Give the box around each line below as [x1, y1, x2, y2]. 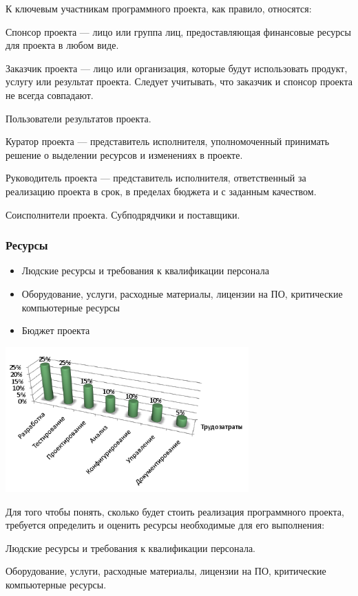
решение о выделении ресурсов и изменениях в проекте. [6, 147, 243, 162]
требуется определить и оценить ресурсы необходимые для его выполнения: [6, 518, 325, 532]
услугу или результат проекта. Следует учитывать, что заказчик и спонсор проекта [6, 74, 352, 89]
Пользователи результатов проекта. [6, 111, 151, 125]
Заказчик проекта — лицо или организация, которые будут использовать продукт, [6, 60, 348, 75]
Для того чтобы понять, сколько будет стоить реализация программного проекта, [6, 504, 344, 518]
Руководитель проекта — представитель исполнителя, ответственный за [6, 170, 306, 185]
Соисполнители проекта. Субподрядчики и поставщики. [6, 207, 240, 221]
